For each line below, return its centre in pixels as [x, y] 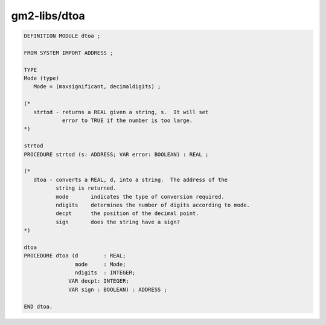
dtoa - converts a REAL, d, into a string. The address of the [131, 179]
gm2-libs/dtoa [48, 16]
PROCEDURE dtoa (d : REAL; [75, 256]
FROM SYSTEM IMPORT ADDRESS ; [69, 53]
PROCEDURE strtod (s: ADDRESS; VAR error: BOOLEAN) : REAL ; [116, 154]
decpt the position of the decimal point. [127, 214]
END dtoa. [38, 306]
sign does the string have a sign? [118, 222]
